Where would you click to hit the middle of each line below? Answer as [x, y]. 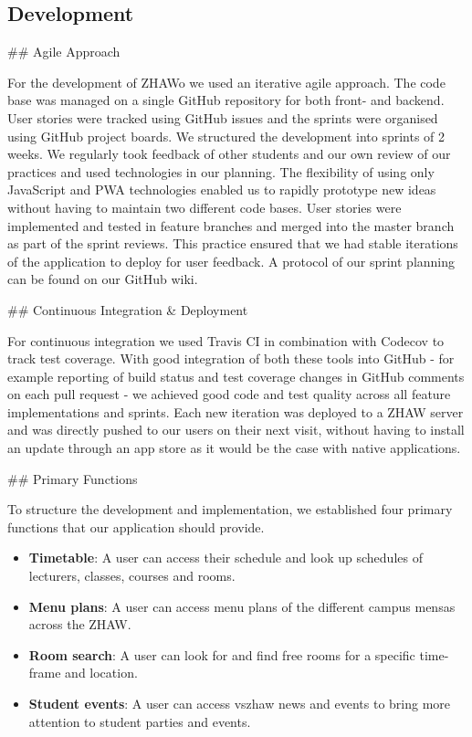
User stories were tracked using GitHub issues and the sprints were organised [223, 117]
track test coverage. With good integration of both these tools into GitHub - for [231, 358]
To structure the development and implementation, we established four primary [230, 509]
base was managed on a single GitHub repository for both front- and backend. [226, 100]
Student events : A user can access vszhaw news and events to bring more [240, 704]
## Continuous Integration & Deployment [128, 309]
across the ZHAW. [80, 624]
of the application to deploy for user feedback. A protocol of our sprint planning [231, 261]
